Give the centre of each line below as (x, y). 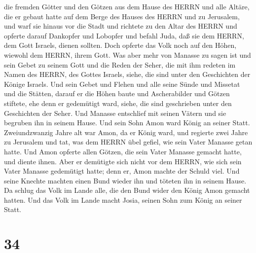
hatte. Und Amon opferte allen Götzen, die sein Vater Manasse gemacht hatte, (123, 151)
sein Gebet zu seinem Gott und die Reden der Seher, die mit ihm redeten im (120, 64)
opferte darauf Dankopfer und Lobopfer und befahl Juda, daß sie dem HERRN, (124, 35)
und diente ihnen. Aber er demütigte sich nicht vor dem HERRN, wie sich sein (123, 161)
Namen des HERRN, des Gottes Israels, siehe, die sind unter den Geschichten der (127, 74)
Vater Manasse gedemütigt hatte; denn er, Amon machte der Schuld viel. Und (122, 171)
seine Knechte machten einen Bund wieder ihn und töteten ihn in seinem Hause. (125, 180)
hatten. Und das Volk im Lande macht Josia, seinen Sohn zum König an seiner (123, 199)
